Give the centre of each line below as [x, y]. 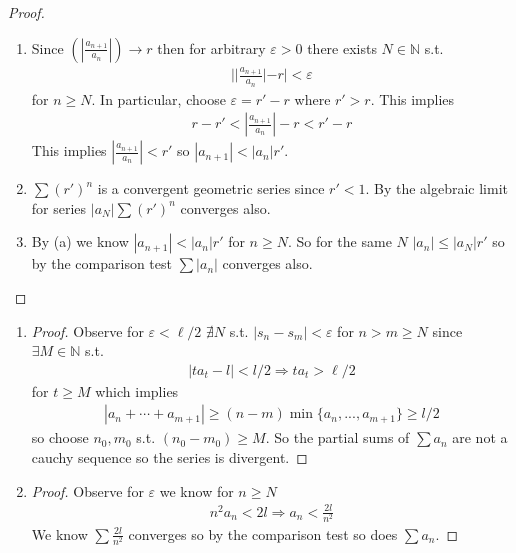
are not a [480, 437]
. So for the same [339, 241]
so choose [60, 437]
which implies [137, 390]
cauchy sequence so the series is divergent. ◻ [169, 457]
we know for [196, 490]
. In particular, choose [158, 98]
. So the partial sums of [337, 437]
